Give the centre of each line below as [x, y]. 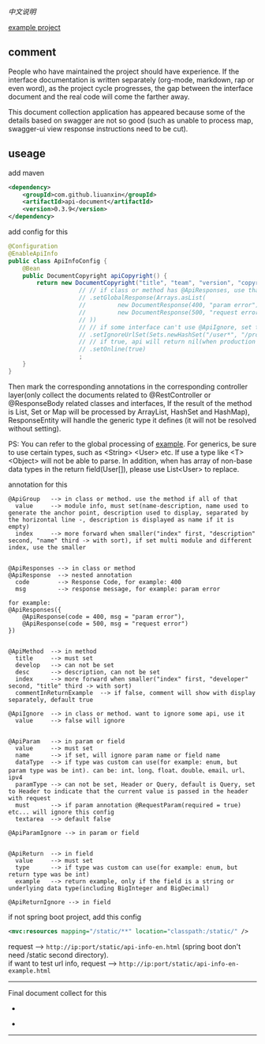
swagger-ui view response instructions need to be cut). [98, 128]
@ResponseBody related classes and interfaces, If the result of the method [130, 403]
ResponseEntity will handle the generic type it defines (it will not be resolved [132, 420]
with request [30, 798]
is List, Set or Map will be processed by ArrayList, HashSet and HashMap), [129, 412]
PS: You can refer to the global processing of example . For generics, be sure [132, 444]
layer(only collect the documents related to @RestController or [110, 395]
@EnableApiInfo [33, 253]
